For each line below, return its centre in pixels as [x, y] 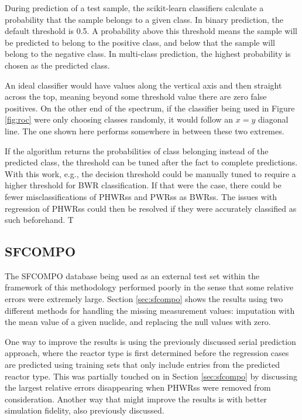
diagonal [273, 119]
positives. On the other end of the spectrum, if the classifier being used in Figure [150, 108]
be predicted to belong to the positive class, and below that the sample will [140, 42]
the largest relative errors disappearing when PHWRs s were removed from [138, 387]
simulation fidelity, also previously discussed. [85, 410]
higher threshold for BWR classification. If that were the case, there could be [143, 185]
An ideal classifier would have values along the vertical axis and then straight [143, 85]
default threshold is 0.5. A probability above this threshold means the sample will [151, 31]
